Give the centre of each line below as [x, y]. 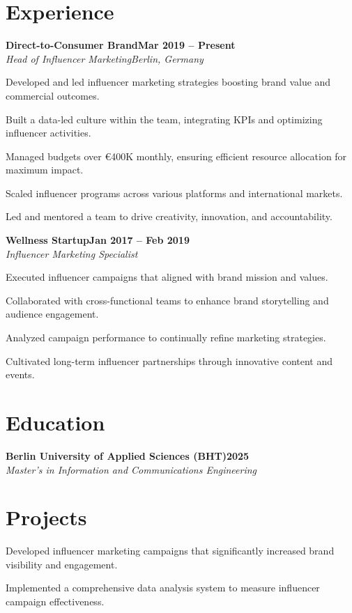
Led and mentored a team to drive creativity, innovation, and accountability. [169, 216]
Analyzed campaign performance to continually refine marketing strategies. [166, 337]
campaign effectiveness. [55, 602]
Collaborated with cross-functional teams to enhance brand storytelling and [167, 300]
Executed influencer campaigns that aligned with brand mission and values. [167, 277]
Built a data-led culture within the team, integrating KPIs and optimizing [164, 119]
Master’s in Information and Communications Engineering [131, 469]
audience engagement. [52, 314]
